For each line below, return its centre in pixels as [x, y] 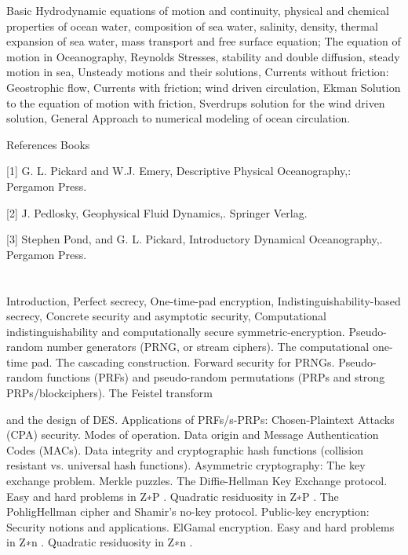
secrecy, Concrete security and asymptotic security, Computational [167, 316]
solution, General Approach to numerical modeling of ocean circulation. [178, 118]
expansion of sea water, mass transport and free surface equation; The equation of [204, 41]
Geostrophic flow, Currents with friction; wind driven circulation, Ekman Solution [204, 87]
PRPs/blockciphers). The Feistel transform [109, 393]
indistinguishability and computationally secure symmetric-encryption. [176, 331]
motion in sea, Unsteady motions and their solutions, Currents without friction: [198, 72]
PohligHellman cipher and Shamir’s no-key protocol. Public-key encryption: [188, 511]
